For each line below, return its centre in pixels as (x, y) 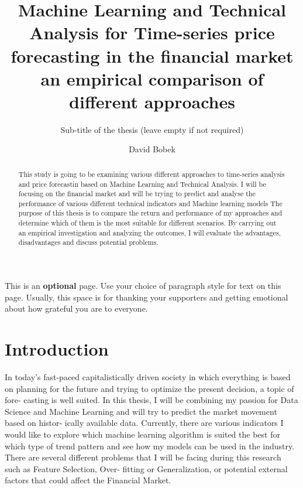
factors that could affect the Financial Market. (88, 480)
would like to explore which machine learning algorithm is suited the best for (142, 434)
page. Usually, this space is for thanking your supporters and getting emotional (147, 297)
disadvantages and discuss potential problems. (88, 242)
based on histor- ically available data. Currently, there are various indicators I (144, 423)
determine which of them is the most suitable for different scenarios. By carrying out (147, 223)
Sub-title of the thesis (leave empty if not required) (152, 129)
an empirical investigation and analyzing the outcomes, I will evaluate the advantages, (149, 232)
